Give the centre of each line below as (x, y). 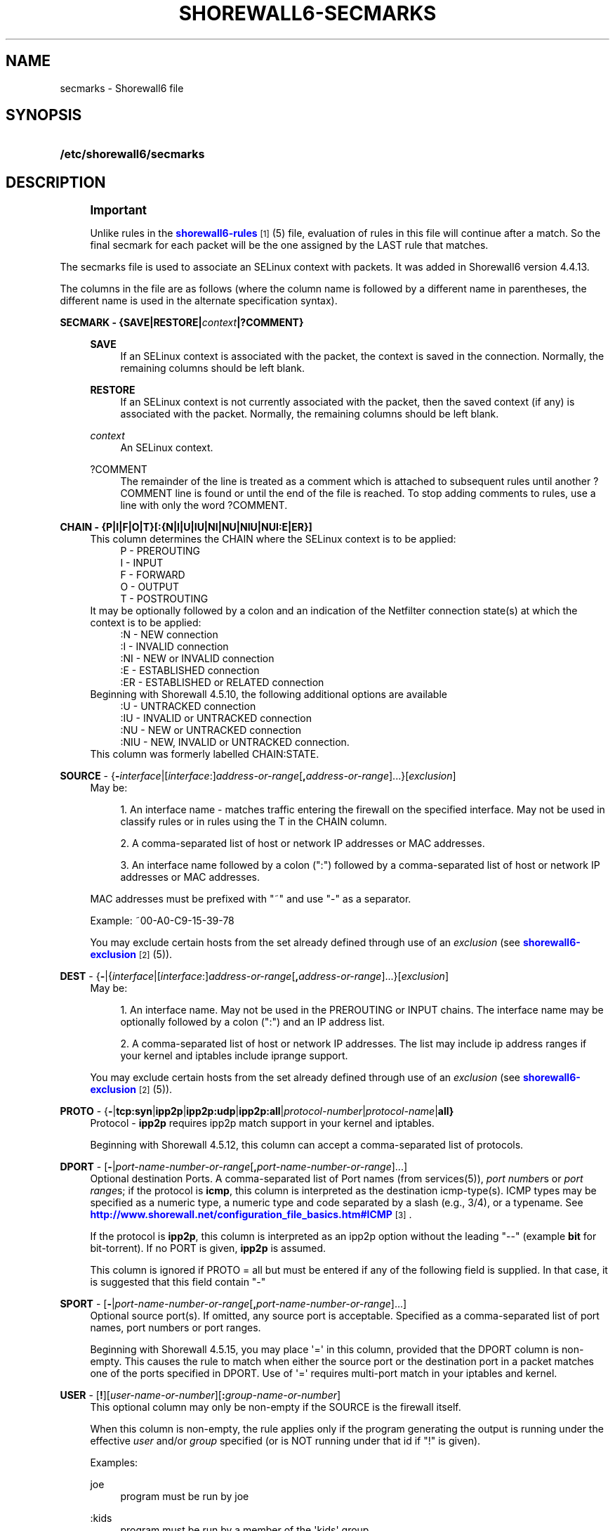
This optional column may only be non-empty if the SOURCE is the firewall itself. (276, 1407)
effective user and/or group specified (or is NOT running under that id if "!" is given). (285, 1441)
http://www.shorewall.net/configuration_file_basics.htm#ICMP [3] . (251, 1215)
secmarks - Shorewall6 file (122, 88)
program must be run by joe (185, 1497)
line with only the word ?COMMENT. (204, 505)
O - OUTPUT (150, 587)
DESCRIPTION (56, 182)
